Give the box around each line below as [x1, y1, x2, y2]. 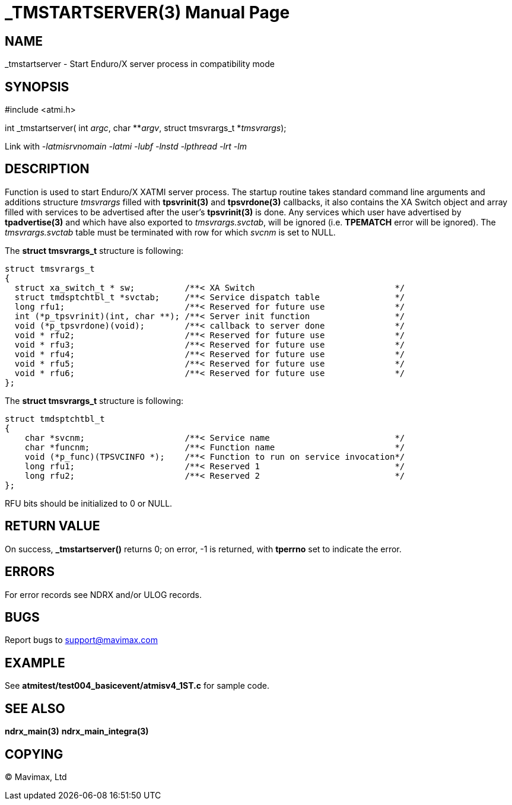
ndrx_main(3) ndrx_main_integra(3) [5, 726, 149, 737]
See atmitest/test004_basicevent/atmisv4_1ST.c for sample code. [5, 680, 270, 691]
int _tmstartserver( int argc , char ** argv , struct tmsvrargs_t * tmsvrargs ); [5, 123, 287, 133]
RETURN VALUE [5, 518, 100, 534]
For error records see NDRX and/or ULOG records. [5, 589, 202, 600]
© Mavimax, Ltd [5, 771, 67, 782]
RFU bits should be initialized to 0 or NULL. [5, 498, 173, 508]
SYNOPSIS [5, 79, 69, 94]
